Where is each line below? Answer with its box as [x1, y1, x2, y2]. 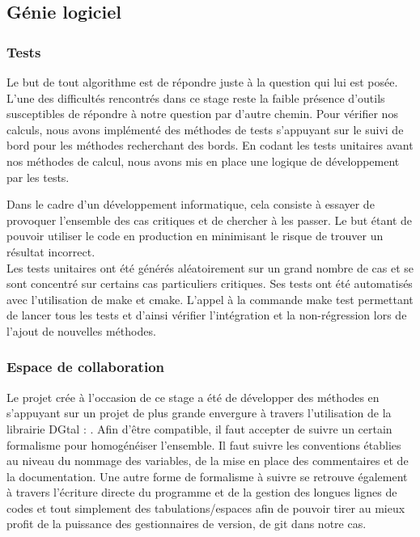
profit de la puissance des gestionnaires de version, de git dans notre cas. [6, 515, 367, 532]
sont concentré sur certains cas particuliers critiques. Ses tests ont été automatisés [6, 275, 413, 292]
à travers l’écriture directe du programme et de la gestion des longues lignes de [6, 484, 397, 501]
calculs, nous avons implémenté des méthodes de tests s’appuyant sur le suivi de [6, 121, 404, 137]
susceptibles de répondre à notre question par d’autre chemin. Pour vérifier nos [6, 105, 398, 122]
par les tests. [6, 168, 70, 185]
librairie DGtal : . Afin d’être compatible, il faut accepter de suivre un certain [6, 420, 392, 437]
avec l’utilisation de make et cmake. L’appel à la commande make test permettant [6, 290, 414, 307]
